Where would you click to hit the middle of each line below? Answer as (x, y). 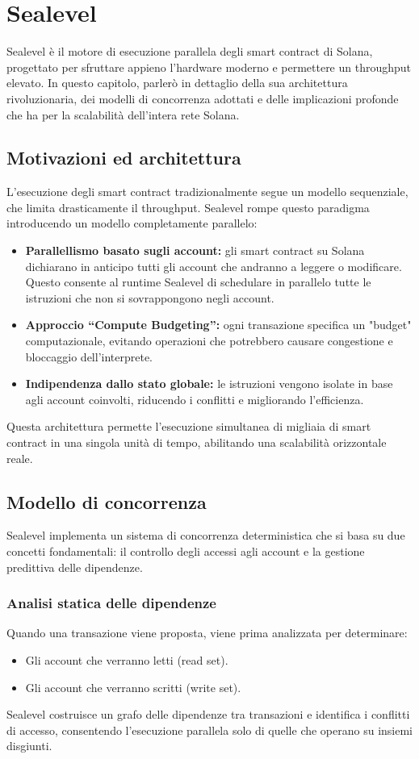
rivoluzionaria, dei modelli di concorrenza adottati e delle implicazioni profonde (203, 98)
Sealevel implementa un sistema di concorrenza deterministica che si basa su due (206, 535)
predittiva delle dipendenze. (75, 567)
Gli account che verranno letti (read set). (127, 660)
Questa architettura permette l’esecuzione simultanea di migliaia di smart (189, 426)
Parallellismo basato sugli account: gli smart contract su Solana (195, 250)
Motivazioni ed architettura (124, 158)
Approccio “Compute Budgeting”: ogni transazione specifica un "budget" (218, 325)
